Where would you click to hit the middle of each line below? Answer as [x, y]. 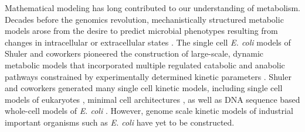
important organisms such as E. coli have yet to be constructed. [120, 122]
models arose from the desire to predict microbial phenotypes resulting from [141, 31]
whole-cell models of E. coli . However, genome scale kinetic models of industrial [149, 111]
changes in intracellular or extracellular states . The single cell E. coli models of [148, 42]
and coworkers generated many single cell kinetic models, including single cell [144, 88]
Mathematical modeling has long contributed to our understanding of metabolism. [153, 8]
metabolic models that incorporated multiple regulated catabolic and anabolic [145, 65]
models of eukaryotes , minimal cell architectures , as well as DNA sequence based [152, 99]
